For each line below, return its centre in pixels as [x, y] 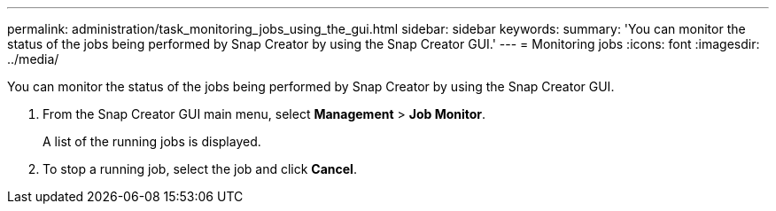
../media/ [33, 59]
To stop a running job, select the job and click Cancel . [200, 169]
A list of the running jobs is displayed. [152, 141]
